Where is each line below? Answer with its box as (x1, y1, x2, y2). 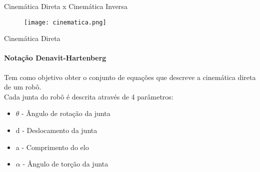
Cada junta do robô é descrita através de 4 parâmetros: (4, 91, 173, 101)
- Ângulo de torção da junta (22, 158, 108, 169)
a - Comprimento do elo (15, 141, 89, 152)
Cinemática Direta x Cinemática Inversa (4, 1, 127, 11)
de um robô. (4, 81, 41, 92)
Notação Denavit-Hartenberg (4, 52, 106, 63)
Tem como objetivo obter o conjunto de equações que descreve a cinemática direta (4, 71, 256, 82)
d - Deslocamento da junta (15, 125, 97, 135)
